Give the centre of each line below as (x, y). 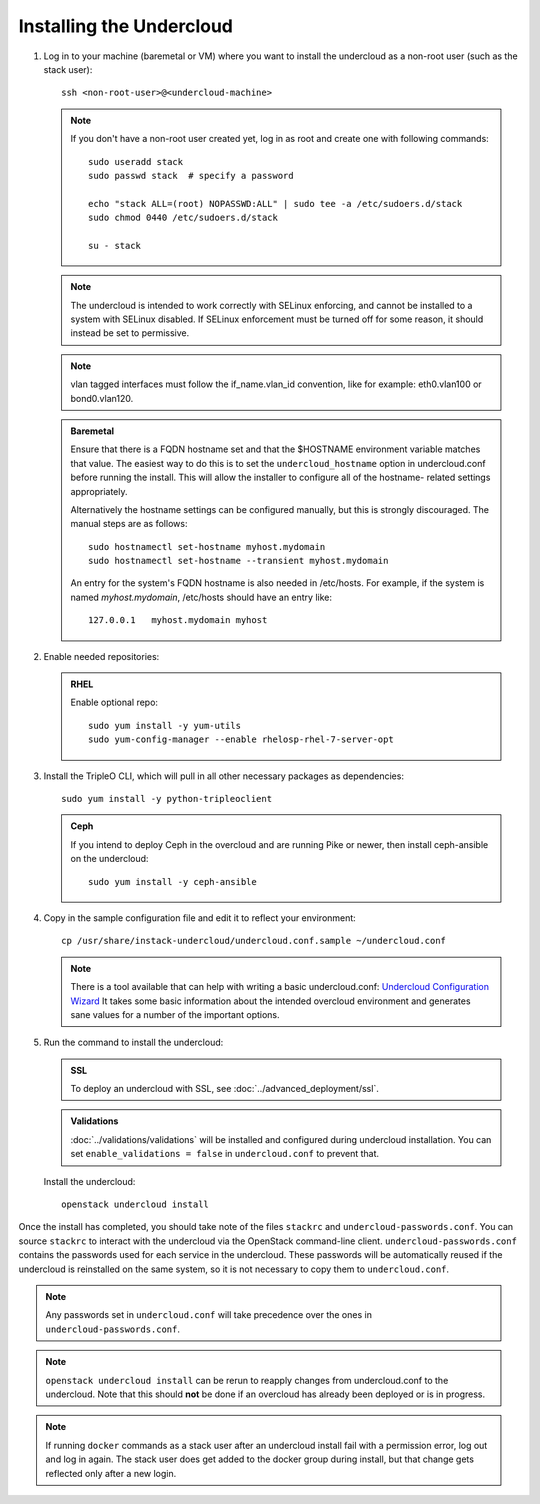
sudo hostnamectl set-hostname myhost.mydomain (207, 546)
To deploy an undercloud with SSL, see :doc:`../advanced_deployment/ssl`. (224, 1089)
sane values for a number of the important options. (175, 1014)
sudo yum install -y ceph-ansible (172, 881)
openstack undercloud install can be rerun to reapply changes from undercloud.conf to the (247, 1380)
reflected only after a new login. (111, 1473)
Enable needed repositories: (101, 656)
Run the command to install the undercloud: (133, 1042)
